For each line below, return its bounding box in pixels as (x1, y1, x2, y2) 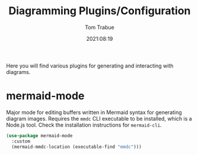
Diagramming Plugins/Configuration (8, 4, 191, 18)
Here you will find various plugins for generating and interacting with (6, 62, 174, 69)
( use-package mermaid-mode (6, 133, 73, 138)
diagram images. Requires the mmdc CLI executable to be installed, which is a (6, 115, 193, 122)
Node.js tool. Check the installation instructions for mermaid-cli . (6, 121, 162, 128)
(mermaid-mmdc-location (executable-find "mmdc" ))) (11, 144, 142, 150)
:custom (11, 138, 31, 144)
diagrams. (6, 68, 31, 75)
